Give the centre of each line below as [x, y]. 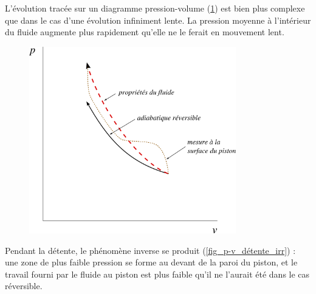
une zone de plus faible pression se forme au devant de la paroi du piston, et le [151, 262]
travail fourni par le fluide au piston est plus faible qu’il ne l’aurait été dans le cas [157, 274]
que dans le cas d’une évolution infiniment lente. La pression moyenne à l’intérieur [158, 20]
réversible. [24, 286]
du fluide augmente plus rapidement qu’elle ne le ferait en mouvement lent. [145, 32]
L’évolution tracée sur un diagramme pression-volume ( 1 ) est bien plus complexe [155, 8]
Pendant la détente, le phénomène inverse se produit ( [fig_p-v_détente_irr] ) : [150, 250]
